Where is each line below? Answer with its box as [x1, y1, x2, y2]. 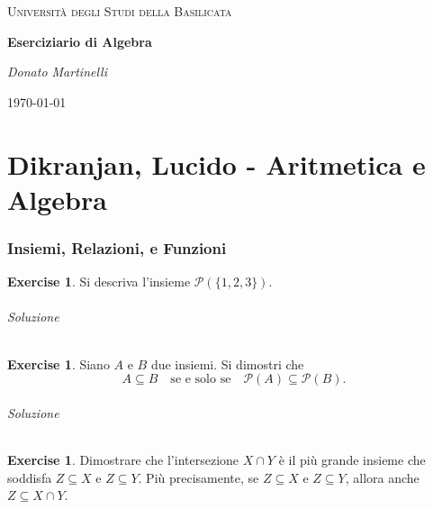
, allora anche [345, 468, 419, 486]
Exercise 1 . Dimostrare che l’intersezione [7, 450, 239, 468]
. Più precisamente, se [138, 468, 259, 486]
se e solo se [170, 373, 231, 386]
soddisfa [7, 468, 52, 486]
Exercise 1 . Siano [7, 354, 110, 373]
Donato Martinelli [7, 62, 107, 81]
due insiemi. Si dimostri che [150, 354, 304, 373]
